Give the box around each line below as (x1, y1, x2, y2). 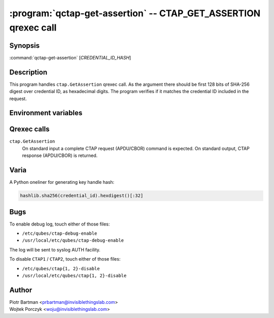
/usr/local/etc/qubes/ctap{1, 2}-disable (22, 272, 127, 278)
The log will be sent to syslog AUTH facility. (9, 246, 101, 252)
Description (9, 68, 48, 76)
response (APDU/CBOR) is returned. (22, 152, 98, 158)
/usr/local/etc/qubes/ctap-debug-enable (22, 238, 124, 243)
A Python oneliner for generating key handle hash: (9, 179, 115, 185)
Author (9, 285, 32, 294)
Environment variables (9, 109, 83, 117)
